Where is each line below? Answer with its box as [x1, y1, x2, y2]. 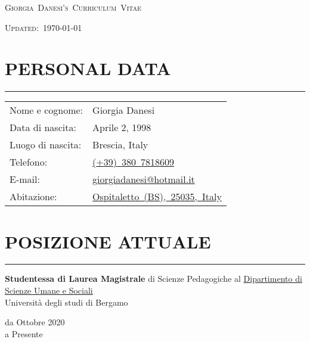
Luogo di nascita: [10, 138, 82, 152]
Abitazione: [10, 189, 57, 204]
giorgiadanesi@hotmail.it [92, 172, 195, 186]
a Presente [5, 327, 43, 340]
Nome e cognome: [10, 103, 83, 117]
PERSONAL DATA [5, 56, 171, 80]
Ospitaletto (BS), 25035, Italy [92, 189, 222, 204]
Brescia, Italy [92, 138, 148, 152]
